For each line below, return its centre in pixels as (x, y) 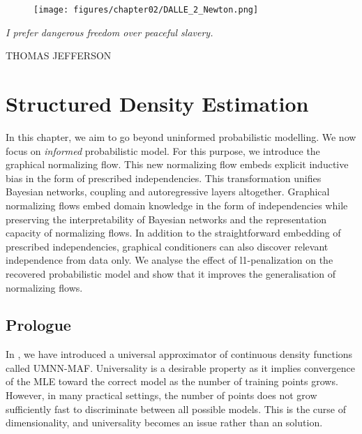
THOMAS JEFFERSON (59, 55)
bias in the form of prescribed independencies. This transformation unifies (164, 178)
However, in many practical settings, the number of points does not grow (161, 395)
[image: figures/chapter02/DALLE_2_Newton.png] (146, 10)
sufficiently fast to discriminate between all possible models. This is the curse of (176, 409)
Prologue (38, 325)
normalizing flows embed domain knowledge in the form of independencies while (177, 205)
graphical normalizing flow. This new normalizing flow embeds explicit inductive (177, 164)
